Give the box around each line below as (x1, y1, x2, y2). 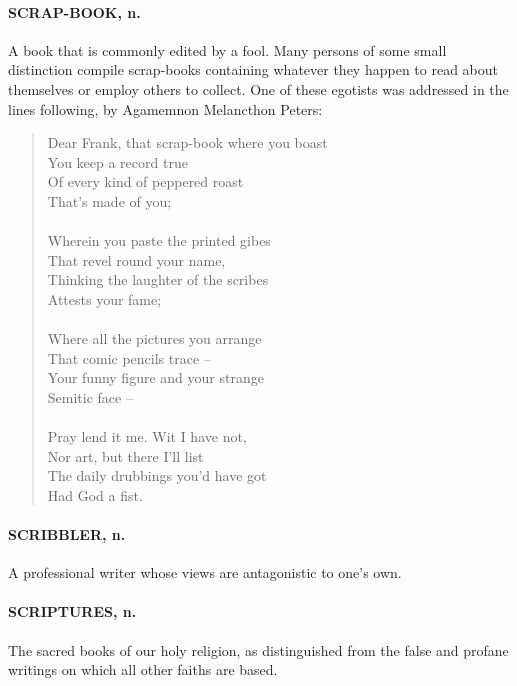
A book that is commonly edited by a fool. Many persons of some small (8, 39, 447, 60)
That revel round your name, (47, 249, 226, 270)
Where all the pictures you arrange (47, 328, 262, 349)
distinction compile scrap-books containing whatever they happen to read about (8, 59, 498, 80)
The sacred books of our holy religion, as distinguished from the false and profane (8, 639, 509, 660)
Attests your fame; (47, 288, 162, 309)
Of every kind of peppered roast (47, 171, 244, 192)
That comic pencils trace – (47, 347, 211, 368)
